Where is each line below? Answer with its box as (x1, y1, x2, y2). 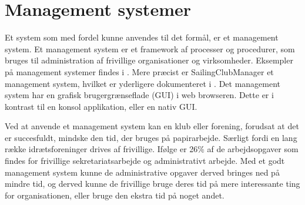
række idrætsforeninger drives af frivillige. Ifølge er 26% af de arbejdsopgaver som (5, 143, 299, 155)
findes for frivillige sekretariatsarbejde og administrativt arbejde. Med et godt (5, 154, 285, 167)
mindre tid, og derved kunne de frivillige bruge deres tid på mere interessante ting (5, 177, 300, 190)
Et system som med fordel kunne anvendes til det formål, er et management (5, 31, 279, 43)
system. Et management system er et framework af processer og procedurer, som (5, 42, 295, 55)
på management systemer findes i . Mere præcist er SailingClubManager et (5, 65, 274, 78)
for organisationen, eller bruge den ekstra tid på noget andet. (5, 189, 224, 201)
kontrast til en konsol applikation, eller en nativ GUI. (5, 100, 197, 112)
